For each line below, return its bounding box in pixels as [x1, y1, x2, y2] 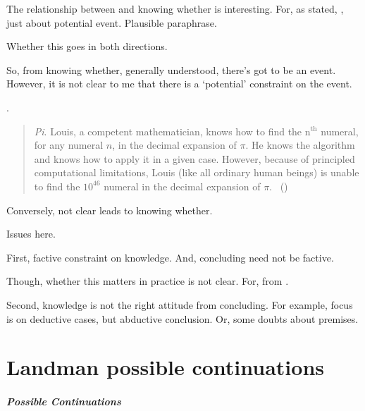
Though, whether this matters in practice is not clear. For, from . [6, 274, 289, 288]
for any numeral [34, 137, 104, 152]
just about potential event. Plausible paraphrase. [6, 15, 217, 30]
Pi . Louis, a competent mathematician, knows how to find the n [34, 123, 311, 138]
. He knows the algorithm [245, 137, 355, 152]
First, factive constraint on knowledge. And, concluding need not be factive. [6, 250, 334, 264]
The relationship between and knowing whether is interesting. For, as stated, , [6, 1, 344, 16]
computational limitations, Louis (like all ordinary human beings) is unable [34, 165, 359, 180]
